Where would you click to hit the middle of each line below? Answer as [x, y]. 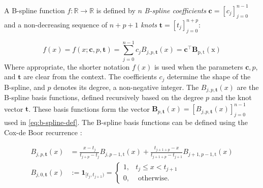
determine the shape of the [209, 76]
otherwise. [154, 178]
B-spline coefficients [175, 10]
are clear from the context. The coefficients [90, 76]
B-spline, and [25, 87]
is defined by [116, 10]
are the [248, 87]
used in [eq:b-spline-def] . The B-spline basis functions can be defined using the [126, 122]
